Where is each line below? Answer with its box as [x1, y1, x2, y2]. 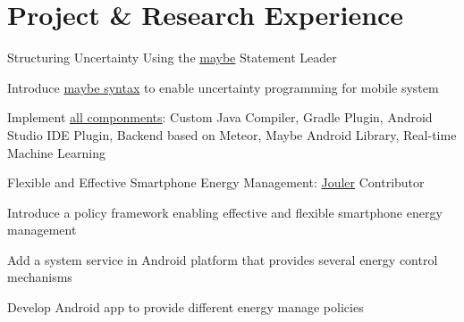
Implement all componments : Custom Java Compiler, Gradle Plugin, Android [7, 108, 433, 127]
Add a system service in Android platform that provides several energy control [7, 250, 438, 268]
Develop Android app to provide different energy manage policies [7, 298, 364, 317]
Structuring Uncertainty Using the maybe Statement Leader [7, 48, 337, 67]
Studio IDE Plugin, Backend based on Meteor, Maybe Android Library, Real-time [7, 125, 457, 144]
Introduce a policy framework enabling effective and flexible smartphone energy [7, 202, 443, 221]
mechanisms [7, 268, 72, 286]
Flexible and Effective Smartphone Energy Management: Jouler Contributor [7, 173, 425, 192]
